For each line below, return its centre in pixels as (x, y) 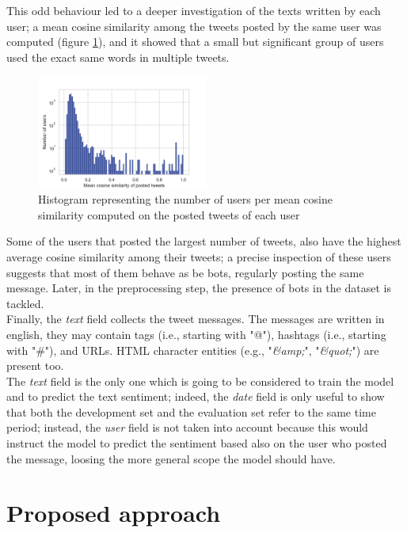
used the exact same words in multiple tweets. (118, 57)
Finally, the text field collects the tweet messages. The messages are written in (196, 319)
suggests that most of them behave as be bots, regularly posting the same (185, 272)
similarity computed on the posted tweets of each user (169, 214)
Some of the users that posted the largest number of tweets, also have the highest (204, 241)
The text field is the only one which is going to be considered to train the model (200, 381)
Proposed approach (114, 513)
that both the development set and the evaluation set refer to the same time (191, 411)
